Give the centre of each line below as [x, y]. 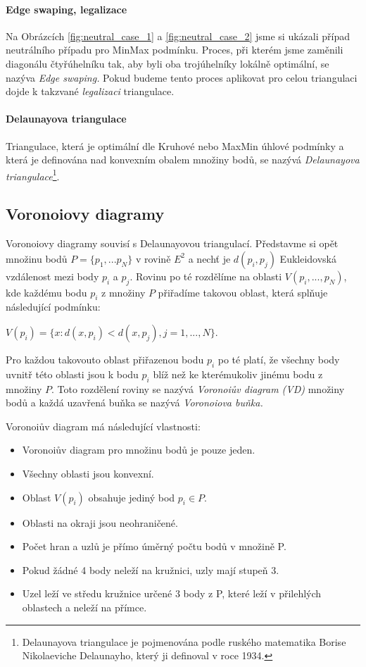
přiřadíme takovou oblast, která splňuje [243, 292]
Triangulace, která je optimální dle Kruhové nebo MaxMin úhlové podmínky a [175, 145]
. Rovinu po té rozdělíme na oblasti [206, 276]
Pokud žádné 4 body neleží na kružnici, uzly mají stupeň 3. [151, 569]
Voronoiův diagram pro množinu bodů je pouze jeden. [139, 450]
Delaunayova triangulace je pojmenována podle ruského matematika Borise [184, 641]
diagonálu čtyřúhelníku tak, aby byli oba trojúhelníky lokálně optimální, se [168, 63]
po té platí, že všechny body [279, 359]
